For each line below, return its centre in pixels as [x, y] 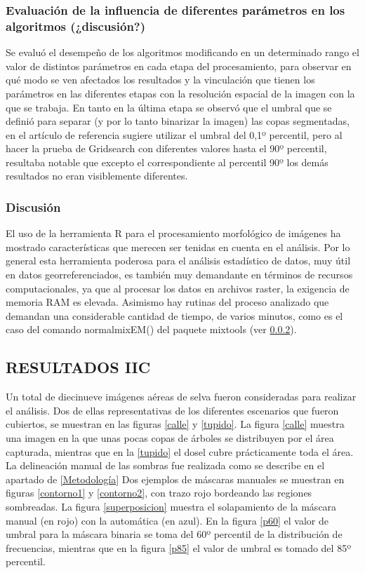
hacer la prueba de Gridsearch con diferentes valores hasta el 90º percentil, [166, 148]
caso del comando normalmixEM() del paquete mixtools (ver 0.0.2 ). [151, 329]
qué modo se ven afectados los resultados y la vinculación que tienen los [160, 80]
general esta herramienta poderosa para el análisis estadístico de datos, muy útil [178, 261]
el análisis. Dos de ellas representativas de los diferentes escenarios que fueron [172, 410]
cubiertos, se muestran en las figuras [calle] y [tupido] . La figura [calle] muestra [175, 424]
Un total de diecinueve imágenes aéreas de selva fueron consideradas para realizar [181, 397]
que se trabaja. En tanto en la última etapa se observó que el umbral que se [169, 107]
